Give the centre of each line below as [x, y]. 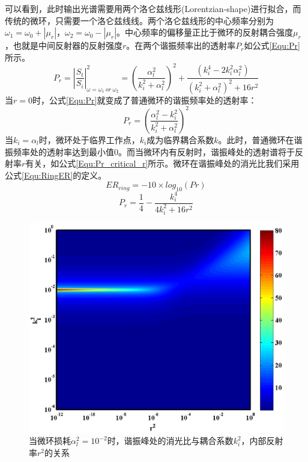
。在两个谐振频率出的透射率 [181, 45]
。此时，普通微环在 [256, 139]
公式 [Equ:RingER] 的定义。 [56, 175]
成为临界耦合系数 [180, 139]
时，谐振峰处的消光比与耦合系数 [170, 441]
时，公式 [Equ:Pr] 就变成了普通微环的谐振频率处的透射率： [144, 100]
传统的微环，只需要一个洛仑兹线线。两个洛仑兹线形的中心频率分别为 [139, 20]
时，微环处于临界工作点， [89, 139]
